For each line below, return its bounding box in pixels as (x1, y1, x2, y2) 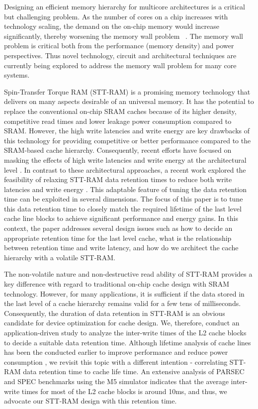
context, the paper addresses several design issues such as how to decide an (4, 223, 233, 233)
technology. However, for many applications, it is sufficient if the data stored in (4, 288, 245, 299)
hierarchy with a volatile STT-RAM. (4, 252, 115, 262)
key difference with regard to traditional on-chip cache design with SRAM (4, 279, 230, 289)
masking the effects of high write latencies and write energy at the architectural (4, 154, 247, 165)
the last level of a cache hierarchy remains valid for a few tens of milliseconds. (4, 298, 241, 308)
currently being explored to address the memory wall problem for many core (4, 60, 237, 70)
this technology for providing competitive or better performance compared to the (4, 135, 251, 145)
